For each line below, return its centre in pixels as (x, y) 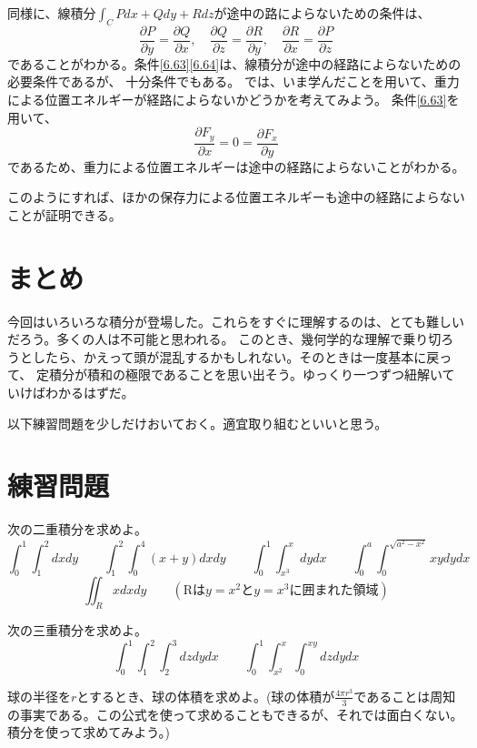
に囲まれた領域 (334, 591)
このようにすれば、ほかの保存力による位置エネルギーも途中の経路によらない (236, 197)
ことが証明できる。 (65, 214)
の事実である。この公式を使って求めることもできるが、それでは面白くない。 (235, 714)
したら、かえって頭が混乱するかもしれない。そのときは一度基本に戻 (236, 356)
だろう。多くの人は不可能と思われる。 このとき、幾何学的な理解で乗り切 (224, 339)
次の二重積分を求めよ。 (77, 529)
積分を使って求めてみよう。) (89, 732)
